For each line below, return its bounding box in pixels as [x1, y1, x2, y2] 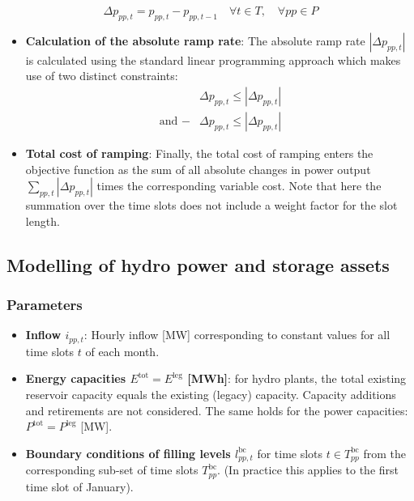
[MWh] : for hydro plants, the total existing [187, 370, 407, 387]
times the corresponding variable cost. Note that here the [96, 177, 382, 194]
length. [25, 212, 60, 229]
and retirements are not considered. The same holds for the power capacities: [25, 401, 408, 418]
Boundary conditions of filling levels [25, 444, 231, 461]
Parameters [6, 295, 83, 315]
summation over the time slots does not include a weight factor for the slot [25, 197, 398, 214]
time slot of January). [25, 478, 134, 495]
